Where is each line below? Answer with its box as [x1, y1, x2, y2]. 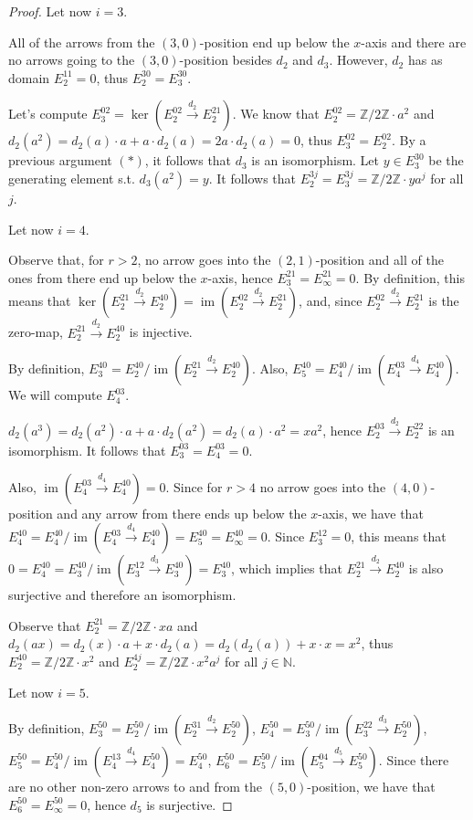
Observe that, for [8, 250, 104, 269]
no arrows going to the [8, 50, 135, 69]
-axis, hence [207, 268, 273, 287]
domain [8, 68, 50, 87]
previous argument [8, 151, 112, 170]
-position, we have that [307, 777, 436, 796]
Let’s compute [8, 104, 88, 123]
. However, [329, 50, 388, 69]
